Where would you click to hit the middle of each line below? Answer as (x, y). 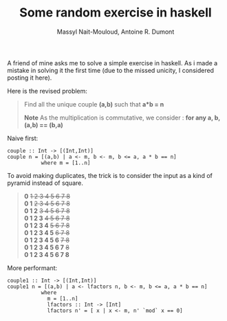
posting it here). (30, 78)
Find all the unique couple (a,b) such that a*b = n (94, 104)
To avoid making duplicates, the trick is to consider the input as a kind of (110, 175)
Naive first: (23, 138)
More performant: (32, 268)
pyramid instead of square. (45, 183)
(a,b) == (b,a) (43, 124)
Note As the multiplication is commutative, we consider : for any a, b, (122, 118)
